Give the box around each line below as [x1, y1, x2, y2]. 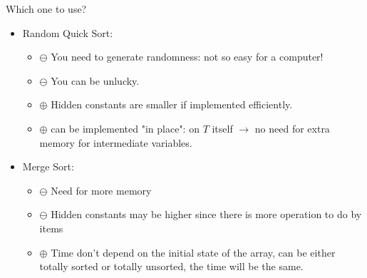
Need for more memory [51, 182, 152, 197]
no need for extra [254, 120, 330, 135]
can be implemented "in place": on [51, 120, 200, 135]
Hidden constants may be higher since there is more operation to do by [51, 207, 362, 222]
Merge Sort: [22, 159, 74, 174]
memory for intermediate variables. [39, 135, 192, 150]
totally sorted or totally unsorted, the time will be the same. [39, 259, 304, 274]
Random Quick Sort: [22, 25, 113, 40]
